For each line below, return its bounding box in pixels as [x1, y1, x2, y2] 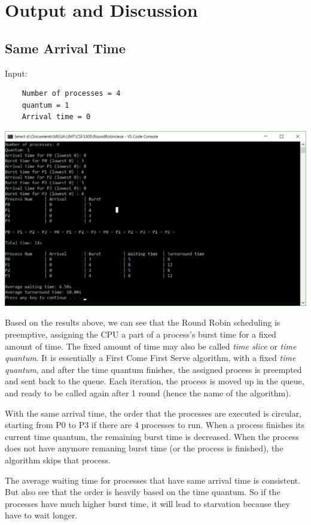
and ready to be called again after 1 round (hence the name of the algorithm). [5, 386, 291, 399]
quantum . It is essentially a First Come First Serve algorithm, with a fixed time [5, 351, 296, 364]
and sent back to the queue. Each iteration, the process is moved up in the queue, [5, 375, 304, 387]
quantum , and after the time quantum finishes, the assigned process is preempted [5, 363, 302, 375]
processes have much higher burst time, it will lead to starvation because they [5, 497, 290, 509]
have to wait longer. [5, 509, 78, 521]
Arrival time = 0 [22, 113, 91, 122]
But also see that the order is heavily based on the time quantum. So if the [5, 485, 280, 498]
